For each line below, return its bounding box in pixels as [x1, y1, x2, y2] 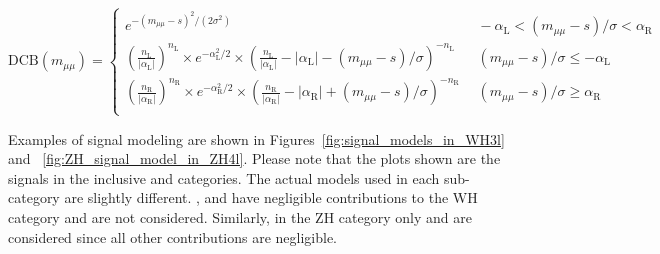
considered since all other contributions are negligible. [8, 226, 338, 247]
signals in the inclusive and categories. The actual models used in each [8, 167, 440, 188]
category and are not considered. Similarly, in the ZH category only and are [8, 207, 472, 228]
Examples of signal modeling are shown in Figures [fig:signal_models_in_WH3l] [8, 128, 505, 149]
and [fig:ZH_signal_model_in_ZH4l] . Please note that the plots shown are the [8, 148, 501, 169]
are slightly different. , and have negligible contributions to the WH [64, 187, 478, 208]
